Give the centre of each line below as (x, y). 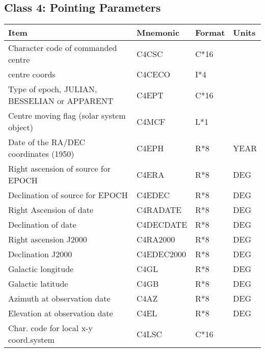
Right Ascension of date (51, 210)
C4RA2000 (156, 239)
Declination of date (42, 225)
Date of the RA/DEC (47, 142)
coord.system (31, 340)
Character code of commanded (63, 48)
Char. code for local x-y (50, 328)
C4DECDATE (162, 225)
